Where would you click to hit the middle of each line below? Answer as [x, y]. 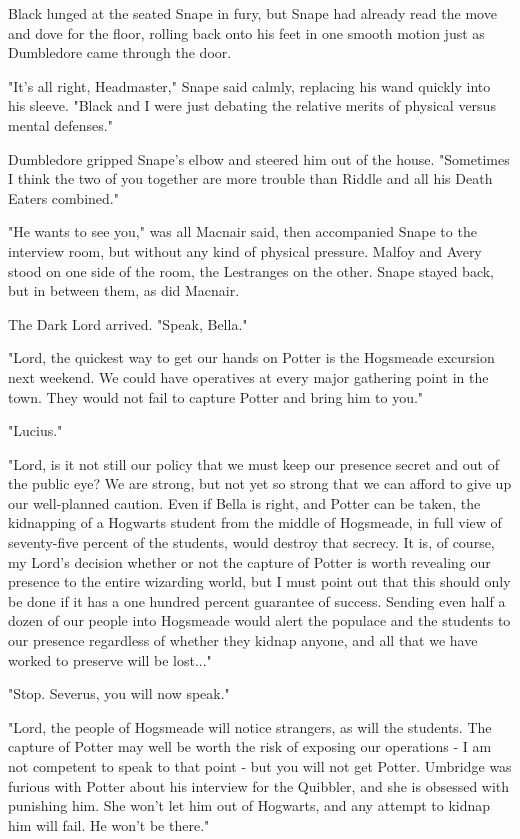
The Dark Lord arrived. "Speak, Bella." [128, 323]
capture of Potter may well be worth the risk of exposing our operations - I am [250, 746]
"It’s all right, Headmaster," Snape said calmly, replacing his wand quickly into [249, 85]
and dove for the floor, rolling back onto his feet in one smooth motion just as [246, 32]
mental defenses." [60, 124]
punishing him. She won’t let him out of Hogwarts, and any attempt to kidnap [249, 805]
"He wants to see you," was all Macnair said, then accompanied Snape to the [242, 231]
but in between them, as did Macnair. [124, 290]
